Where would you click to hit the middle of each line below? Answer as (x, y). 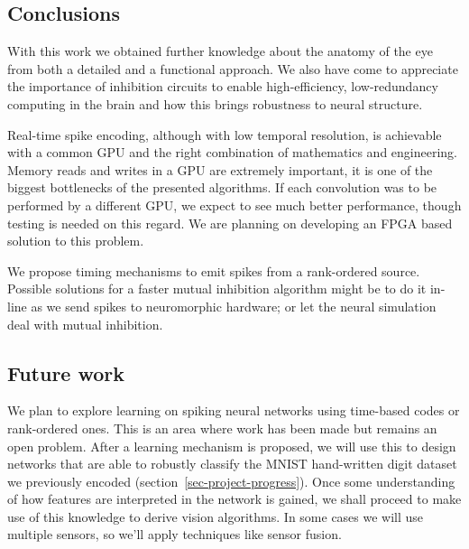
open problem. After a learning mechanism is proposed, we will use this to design (232, 446)
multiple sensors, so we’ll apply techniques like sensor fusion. (175, 534)
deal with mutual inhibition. (85, 324)
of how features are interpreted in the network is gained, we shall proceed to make (234, 499)
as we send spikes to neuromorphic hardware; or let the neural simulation (234, 306)
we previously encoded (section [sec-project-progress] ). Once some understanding (231, 481)
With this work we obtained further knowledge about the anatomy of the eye (220, 51)
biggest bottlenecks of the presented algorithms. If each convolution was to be (222, 187)
